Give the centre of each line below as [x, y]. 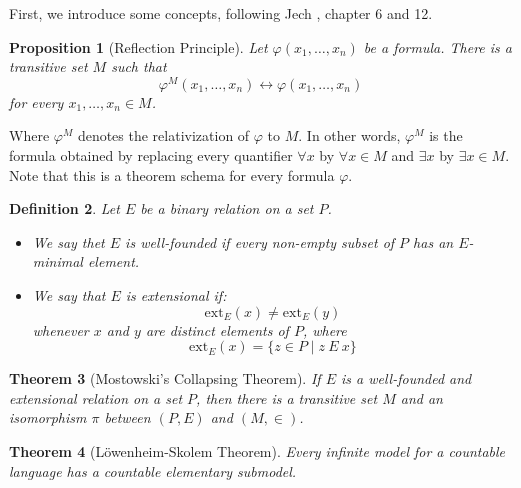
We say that [69, 295]
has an [433, 241]
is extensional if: [176, 295]
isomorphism [48, 417]
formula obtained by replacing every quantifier [151, 155]
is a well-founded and [406, 378]
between [127, 417]
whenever [60, 329]
